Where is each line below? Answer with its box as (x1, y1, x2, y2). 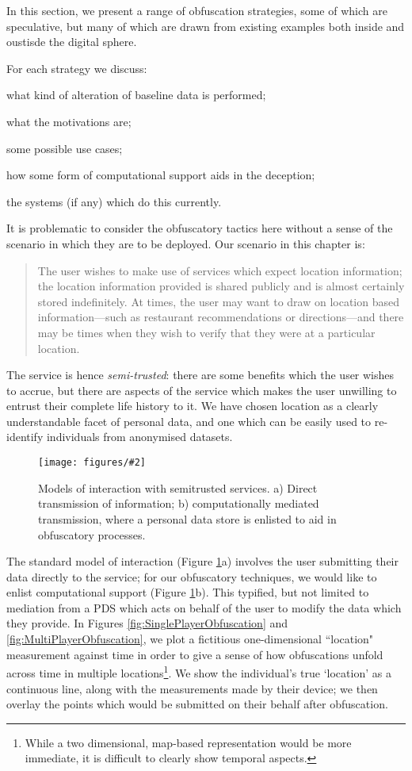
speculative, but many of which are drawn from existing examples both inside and (6, 17, 405, 34)
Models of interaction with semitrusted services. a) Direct (38, 479, 318, 496)
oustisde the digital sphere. (6, 33, 137, 50)
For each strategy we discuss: (6, 59, 147, 76)
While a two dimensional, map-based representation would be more (25, 734, 352, 750)
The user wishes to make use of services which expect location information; (37, 262, 402, 278)
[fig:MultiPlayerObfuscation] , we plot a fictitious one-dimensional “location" (6, 631, 374, 647)
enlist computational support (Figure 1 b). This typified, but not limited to (6, 584, 369, 600)
